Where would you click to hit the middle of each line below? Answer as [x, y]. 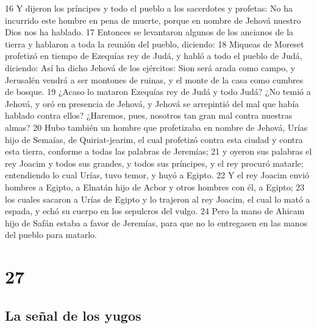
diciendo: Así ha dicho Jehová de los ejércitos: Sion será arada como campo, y [150, 67]
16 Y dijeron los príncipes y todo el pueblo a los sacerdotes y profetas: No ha [149, 8]
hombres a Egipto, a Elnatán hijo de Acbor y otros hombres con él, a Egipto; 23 [155, 187]
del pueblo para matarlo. [51, 235]
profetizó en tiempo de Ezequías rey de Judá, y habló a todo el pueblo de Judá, [154, 56]
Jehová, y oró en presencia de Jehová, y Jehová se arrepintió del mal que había [152, 103]
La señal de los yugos [73, 315]
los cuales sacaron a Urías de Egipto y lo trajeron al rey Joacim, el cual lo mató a [158, 199]
